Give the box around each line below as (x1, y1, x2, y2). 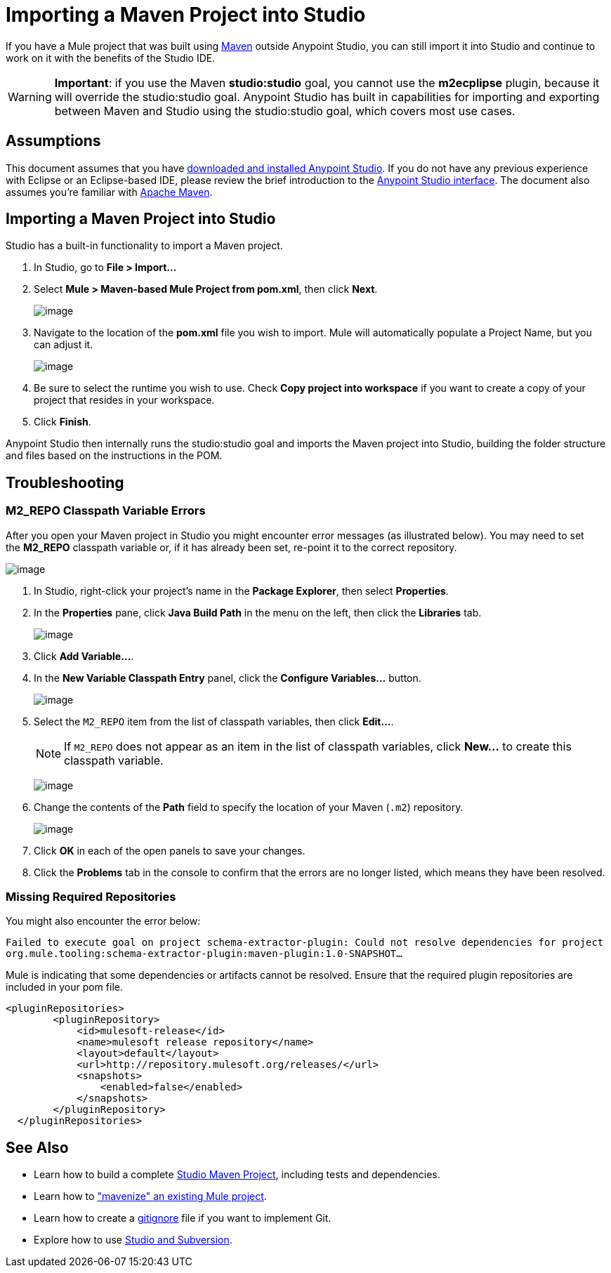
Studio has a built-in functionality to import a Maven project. (6, 239, 283, 252)
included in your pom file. (6, 981, 123, 994)
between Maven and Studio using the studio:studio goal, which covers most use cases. (54, 103, 515, 118)
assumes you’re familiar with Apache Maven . (6, 185, 213, 198)
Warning (8, 89, 52, 104)
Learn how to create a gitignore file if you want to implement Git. (34, 1212, 331, 1225)
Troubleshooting (6, 473, 124, 492)
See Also (6, 1138, 69, 1156)
